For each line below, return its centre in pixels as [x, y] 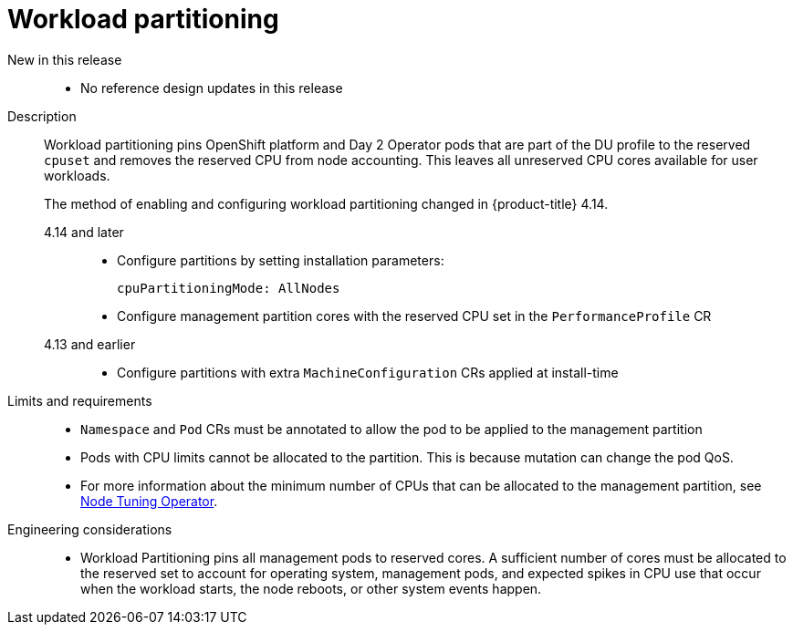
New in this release [65, 59]
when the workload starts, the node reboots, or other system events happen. [311, 588]
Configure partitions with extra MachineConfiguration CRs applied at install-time [368, 372]
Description [42, 116]
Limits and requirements [80, 400]
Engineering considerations [90, 529]
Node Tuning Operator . [149, 501]
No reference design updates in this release [212, 88]
